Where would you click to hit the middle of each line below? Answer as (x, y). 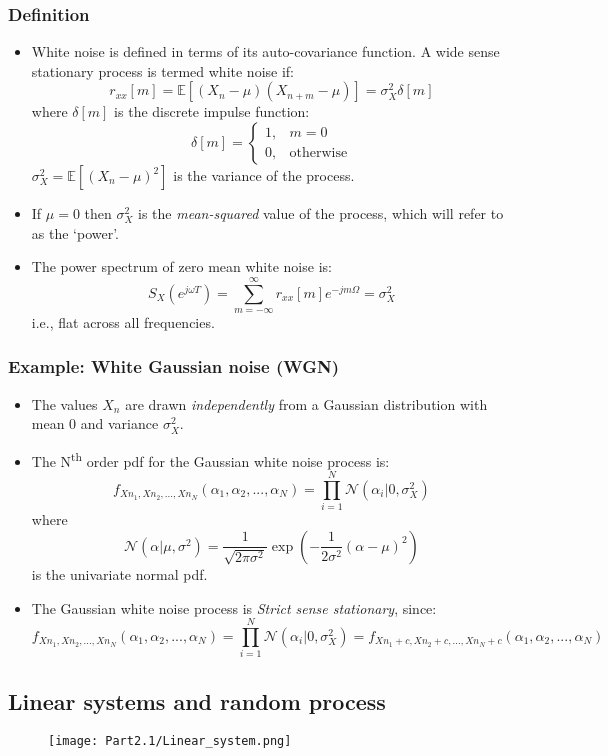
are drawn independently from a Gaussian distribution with (306, 403)
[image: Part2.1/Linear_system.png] (170, 741)
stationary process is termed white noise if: (163, 70)
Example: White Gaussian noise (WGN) (173, 366)
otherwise (318, 152)
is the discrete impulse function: (212, 111)
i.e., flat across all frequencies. (123, 321)
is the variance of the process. (264, 175)
